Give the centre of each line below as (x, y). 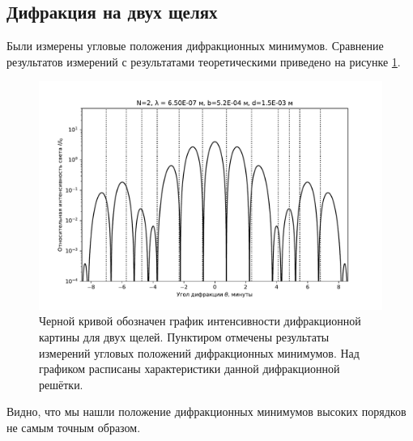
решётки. (61, 384)
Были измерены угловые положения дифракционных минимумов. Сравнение (195, 46)
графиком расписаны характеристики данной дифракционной (189, 369)
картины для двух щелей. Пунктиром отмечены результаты (184, 336)
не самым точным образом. (74, 427)
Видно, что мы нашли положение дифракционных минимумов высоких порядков (206, 411)
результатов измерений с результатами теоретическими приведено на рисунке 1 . (204, 61)
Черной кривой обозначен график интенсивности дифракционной (200, 321)
